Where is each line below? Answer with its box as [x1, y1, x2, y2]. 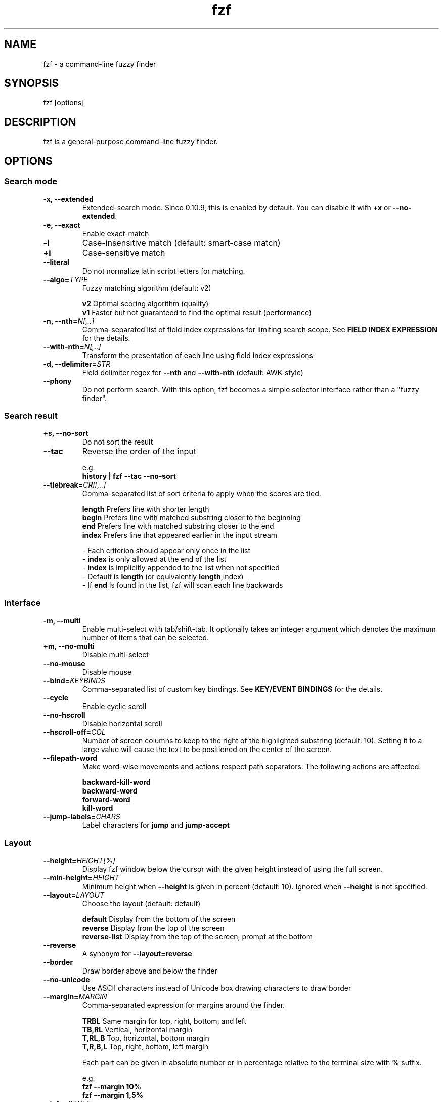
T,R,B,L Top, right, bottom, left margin [82, 1042, 208, 1051]
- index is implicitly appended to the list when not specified [82, 563, 280, 572]
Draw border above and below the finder [82, 966, 217, 975]
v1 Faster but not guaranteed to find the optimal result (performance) [82, 307, 312, 317]
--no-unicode [43, 975, 90, 984]
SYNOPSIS [4, 77, 59, 90]
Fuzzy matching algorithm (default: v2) [82, 283, 211, 292]
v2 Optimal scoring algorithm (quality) [82, 299, 209, 308]
